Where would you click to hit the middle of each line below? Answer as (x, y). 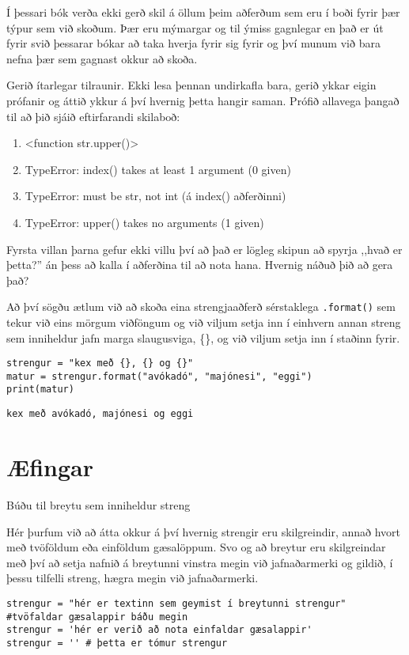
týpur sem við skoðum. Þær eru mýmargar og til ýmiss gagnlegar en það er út (195, 27)
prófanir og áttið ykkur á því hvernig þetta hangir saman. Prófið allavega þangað (203, 100)
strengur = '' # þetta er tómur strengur (117, 643)
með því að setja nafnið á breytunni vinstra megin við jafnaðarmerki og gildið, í (200, 562)
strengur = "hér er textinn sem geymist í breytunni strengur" (176, 603)
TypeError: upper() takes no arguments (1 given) (144, 222)
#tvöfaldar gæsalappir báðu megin (97, 617)
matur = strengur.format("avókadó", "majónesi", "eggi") (159, 376)
